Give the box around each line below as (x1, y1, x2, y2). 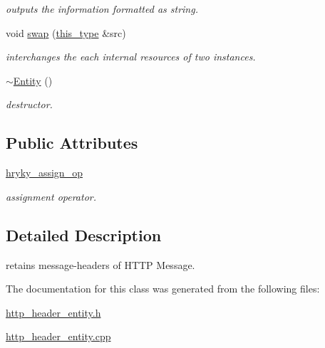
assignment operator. (6, 189, 97, 204)
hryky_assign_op (6, 165, 83, 180)
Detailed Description (6, 223, 162, 246)
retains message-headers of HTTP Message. (6, 257, 195, 272)
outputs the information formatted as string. (6, 1, 198, 16)
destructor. (6, 97, 53, 112)
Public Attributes (6, 132, 138, 154)
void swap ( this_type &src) (6, 25, 126, 40)
